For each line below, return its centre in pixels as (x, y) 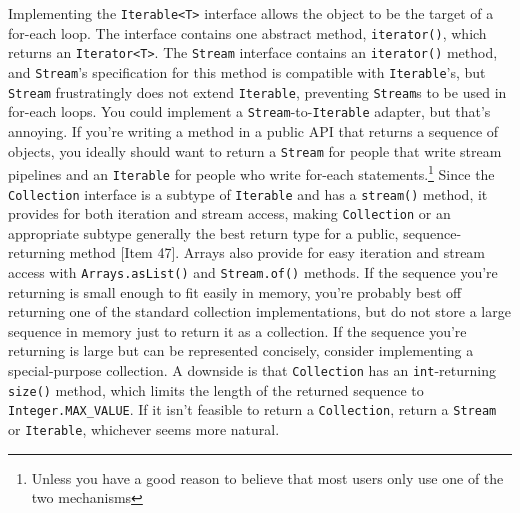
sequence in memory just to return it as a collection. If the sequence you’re (237, 330)
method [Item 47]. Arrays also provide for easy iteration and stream (277, 252)
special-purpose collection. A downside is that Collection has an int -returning (252, 370)
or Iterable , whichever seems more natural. (144, 429)
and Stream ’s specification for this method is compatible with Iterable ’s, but (247, 71)
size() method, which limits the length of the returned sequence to (216, 389)
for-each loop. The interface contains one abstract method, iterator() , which (247, 32)
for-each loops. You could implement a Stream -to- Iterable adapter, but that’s (249, 111)
